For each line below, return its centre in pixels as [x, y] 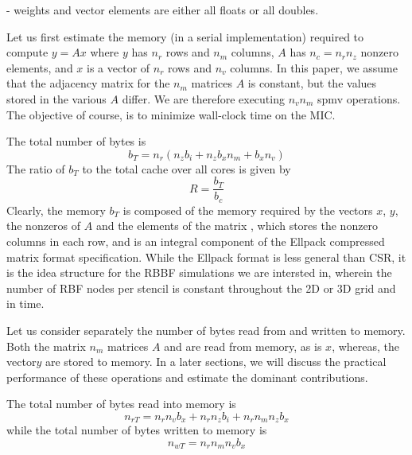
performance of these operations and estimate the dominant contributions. [187, 377]
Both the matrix [46, 346]
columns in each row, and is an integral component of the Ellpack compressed [196, 241]
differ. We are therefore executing [203, 98]
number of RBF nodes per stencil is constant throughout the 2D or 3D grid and [201, 288]
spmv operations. [359, 98]
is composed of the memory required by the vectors [248, 210]
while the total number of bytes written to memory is [137, 430]
